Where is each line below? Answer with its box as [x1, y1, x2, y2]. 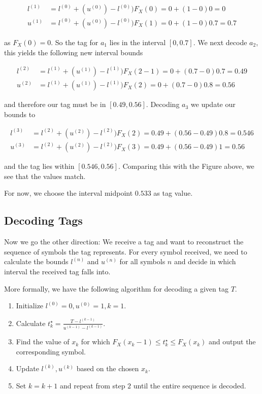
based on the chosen [76, 363, 139, 374]
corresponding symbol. [16, 346, 86, 356]
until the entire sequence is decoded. [133, 380, 246, 390]
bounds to [4, 109, 36, 119]
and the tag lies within [4, 161, 75, 171]
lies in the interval [109, 37, 166, 47]
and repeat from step [59, 380, 125, 390]
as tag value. [153, 188, 193, 198]
